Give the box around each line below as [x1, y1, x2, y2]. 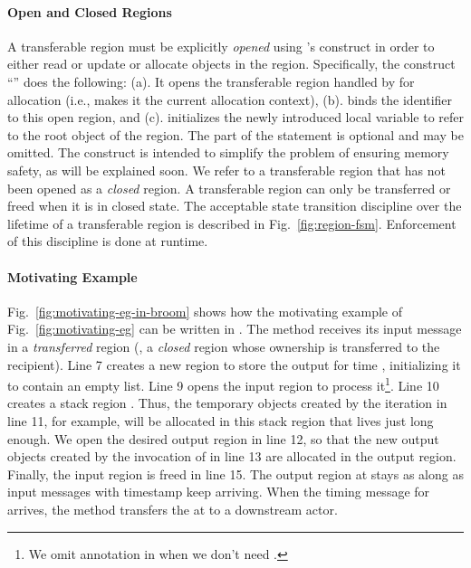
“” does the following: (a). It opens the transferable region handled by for [7, 71, 415, 90]
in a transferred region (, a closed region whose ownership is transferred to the [7, 336, 440, 355]
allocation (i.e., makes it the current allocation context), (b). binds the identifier [7, 90, 453, 109]
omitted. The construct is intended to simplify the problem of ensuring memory [7, 143, 449, 162]
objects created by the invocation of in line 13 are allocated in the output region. [7, 447, 457, 466]
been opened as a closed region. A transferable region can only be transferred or [7, 178, 451, 197]
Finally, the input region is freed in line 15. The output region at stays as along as [7, 464, 464, 483]
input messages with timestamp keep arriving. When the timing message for [7, 482, 430, 501]
